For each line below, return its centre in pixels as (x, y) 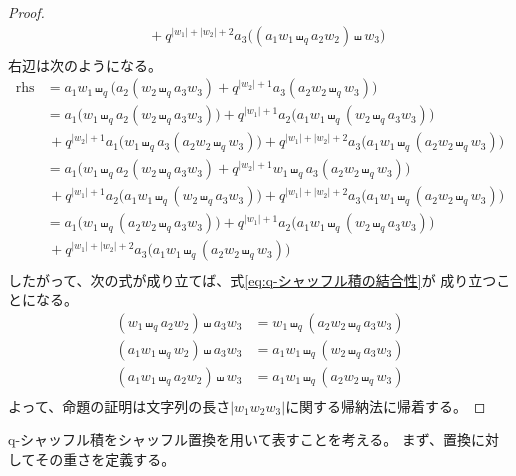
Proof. (26, 12)
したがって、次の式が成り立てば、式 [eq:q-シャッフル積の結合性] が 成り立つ (252, 279)
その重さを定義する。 (105, 459)
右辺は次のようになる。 (85, 64)
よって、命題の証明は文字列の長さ (119, 405)
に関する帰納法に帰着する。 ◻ (385, 405)
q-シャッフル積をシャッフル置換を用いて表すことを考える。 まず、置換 (239, 439)
